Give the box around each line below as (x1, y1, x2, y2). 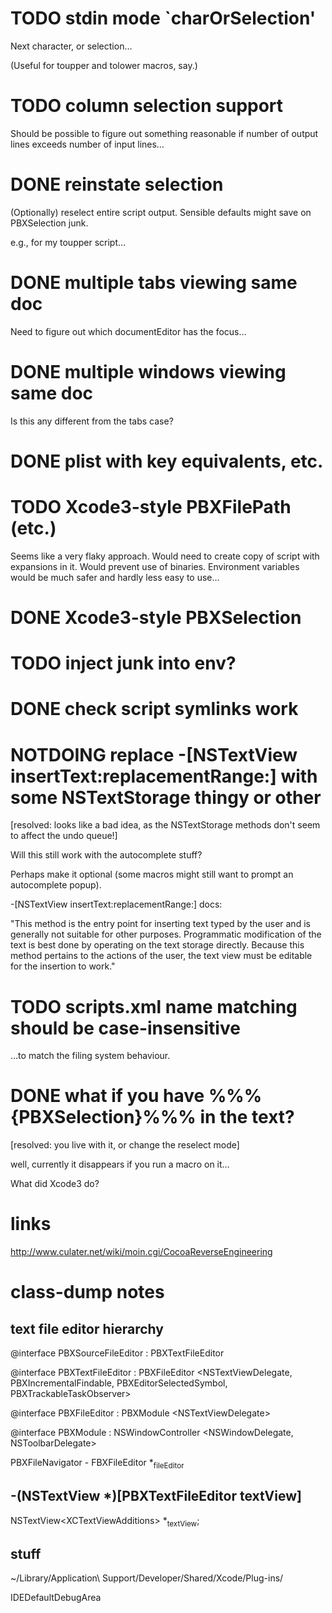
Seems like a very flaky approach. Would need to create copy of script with (10, 550, 320, 562)
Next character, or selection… (10, 40, 133, 52)
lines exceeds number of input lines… (10, 138, 165, 150)
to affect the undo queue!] (10, 830, 118, 842)
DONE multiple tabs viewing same (10, 272, 298, 294)
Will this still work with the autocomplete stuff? (10, 849, 203, 861)
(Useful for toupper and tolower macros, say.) (10, 59, 198, 71)
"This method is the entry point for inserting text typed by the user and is (10, 918, 311, 930)
